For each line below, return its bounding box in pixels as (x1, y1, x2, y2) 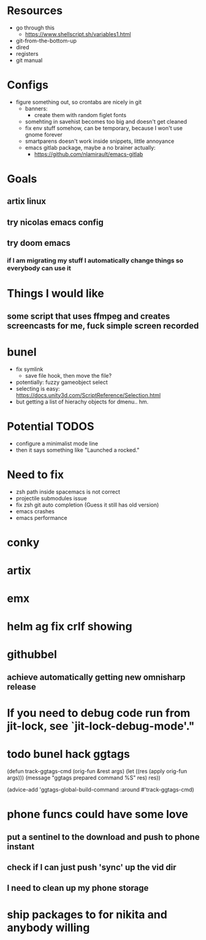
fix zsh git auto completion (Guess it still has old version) (15, 501, 159, 508)
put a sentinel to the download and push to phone (7, 831, 200, 842)
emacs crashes (15, 507, 55, 515)
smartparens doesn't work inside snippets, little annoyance (25, 137, 175, 145)
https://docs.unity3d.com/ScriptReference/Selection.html (15, 391, 161, 399)
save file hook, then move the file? (25, 372, 112, 379)
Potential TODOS (7, 419, 94, 433)
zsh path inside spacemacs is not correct (15, 488, 120, 495)
